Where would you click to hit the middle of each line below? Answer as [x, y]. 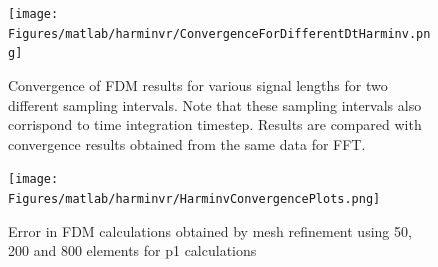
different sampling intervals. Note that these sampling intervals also [215, 104]
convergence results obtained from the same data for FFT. [187, 143]
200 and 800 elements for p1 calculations [132, 250]
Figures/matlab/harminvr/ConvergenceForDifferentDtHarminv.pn [219, 33]
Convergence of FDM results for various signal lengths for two [198, 84]
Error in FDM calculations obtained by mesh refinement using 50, [210, 230]
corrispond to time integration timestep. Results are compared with [215, 124]
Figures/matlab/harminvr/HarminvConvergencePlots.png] [194, 199]
